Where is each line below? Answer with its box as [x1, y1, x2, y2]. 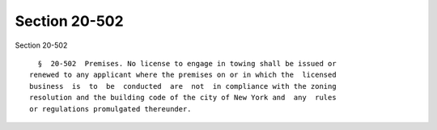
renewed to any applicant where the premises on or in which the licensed [29, 70, 337, 80]
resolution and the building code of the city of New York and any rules [29, 93, 337, 103]
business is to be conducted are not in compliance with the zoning [29, 82, 337, 90]
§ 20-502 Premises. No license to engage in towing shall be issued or [37, 59, 337, 68]
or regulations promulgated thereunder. [29, 104, 192, 113]
